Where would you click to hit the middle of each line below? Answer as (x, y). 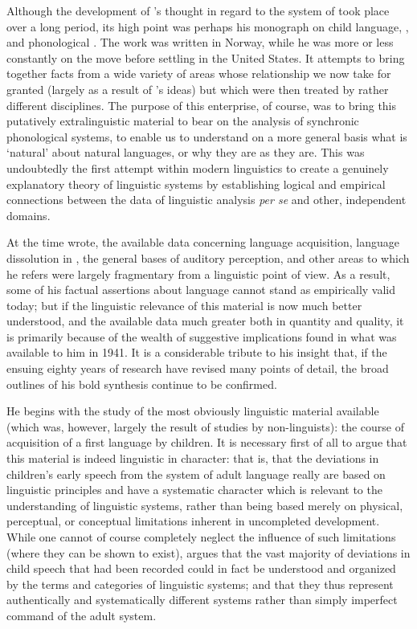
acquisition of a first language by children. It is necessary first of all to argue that (207, 442)
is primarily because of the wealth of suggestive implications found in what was (202, 336)
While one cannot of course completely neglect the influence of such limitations (201, 537)
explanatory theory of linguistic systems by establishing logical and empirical (196, 184)
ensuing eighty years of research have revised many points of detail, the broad (198, 368)
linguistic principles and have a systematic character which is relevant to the (194, 490)
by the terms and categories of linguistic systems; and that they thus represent (200, 584)
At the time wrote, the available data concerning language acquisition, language (203, 242)
